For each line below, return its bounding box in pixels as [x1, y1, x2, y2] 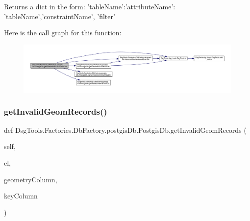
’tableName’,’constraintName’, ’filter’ [4, 11, 115, 21]
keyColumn [4, 191, 38, 201]
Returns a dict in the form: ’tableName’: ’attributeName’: [4, 1, 175, 11]
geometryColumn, [4, 174, 57, 184]
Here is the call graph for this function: [4, 27, 122, 38]
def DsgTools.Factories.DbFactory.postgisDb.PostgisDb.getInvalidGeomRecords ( [4, 124, 247, 135]
